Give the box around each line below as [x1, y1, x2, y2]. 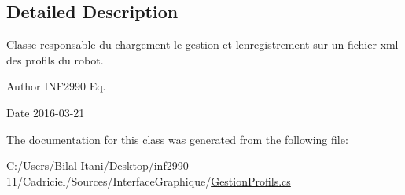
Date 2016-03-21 [6, 104, 85, 120]
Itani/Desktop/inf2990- [80, 157, 193, 174]
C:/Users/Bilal [6, 157, 77, 174]
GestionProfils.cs [211, 172, 291, 189]
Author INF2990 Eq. [6, 78, 106, 94]
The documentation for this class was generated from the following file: [6, 131, 348, 147]
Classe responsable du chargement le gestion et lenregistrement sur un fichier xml [6, 36, 399, 53]
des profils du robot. [6, 51, 104, 68]
